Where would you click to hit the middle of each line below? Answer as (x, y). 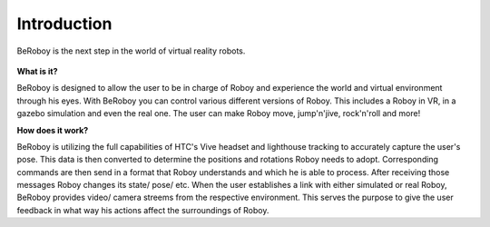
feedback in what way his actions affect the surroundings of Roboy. (143, 210)
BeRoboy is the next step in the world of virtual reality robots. (131, 51)
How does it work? (53, 130)
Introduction (64, 24)
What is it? (37, 71)
